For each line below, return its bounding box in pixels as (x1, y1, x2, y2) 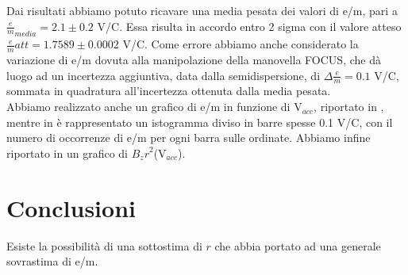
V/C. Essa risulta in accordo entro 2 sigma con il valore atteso (97, 17, 402, 34)
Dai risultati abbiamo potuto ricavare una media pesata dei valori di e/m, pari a (6, 2, 398, 18)
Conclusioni (6, 191, 136, 223)
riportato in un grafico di (6, 144, 128, 161)
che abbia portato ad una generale (214, 237, 381, 254)
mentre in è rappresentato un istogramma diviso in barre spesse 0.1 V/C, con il (6, 113, 393, 130)
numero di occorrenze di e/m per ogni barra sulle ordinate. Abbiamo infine (6, 129, 371, 146)
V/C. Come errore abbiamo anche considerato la (122, 36, 359, 52)
